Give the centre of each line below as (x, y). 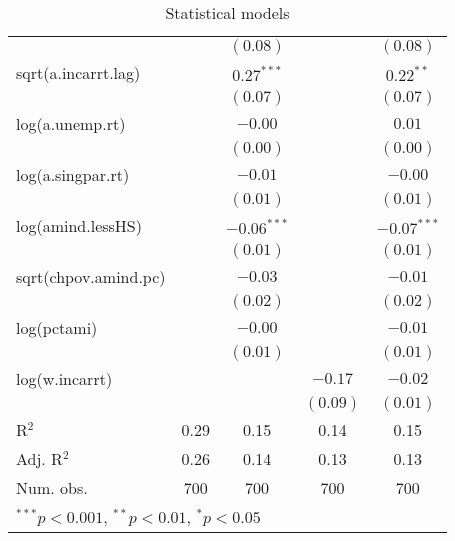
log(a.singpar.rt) (73, 174)
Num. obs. (52, 487)
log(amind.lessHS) (79, 225)
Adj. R (39, 458)
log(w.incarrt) (64, 378)
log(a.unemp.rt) (71, 123)
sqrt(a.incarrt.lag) (78, 72)
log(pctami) (57, 327)
